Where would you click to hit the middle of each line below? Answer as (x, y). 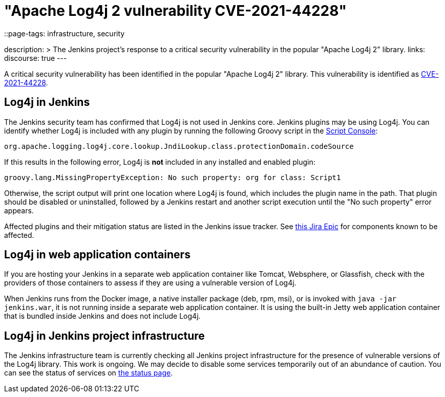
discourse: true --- (36, 58)
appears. (19, 210)
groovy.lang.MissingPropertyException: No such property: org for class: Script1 (173, 177)
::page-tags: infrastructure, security (65, 33)
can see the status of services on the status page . (89, 373)
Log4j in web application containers (97, 255)
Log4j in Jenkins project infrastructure (104, 336)
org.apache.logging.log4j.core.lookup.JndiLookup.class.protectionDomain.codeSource (179, 146)
